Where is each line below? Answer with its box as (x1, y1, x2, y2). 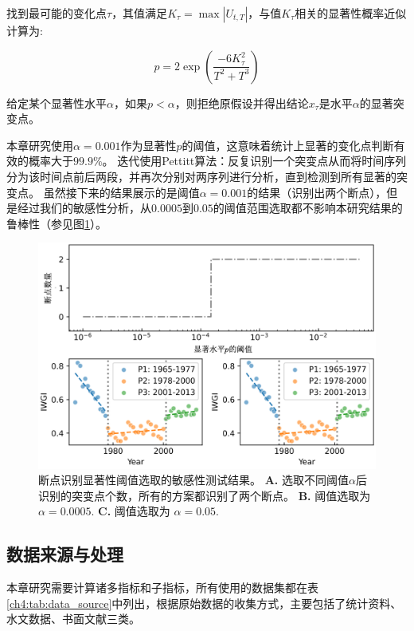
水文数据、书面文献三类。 (6, 610, 140, 627)
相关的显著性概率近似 (295, 5, 407, 21)
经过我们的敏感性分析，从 (17, 199, 151, 216)
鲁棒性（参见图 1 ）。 (6, 215, 107, 231)
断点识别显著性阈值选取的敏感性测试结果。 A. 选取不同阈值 (38, 471, 349, 488)
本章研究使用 (6, 136, 73, 153)
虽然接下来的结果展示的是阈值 (43, 183, 200, 200)
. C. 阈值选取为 (91, 503, 170, 519)
